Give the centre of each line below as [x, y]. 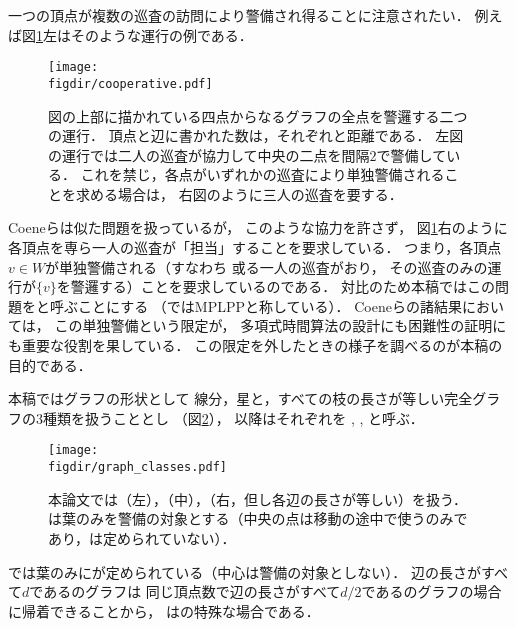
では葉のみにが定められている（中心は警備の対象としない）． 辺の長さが [244, 571]
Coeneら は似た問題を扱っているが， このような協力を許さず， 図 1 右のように [258, 227]
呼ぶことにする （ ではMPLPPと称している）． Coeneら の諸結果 [255, 305]
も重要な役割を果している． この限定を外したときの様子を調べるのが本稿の [255, 345]
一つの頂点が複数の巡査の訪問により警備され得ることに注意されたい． [239, 15]
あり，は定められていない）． [142, 537]
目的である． [50, 364]
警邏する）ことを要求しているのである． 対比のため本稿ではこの [282, 286]
